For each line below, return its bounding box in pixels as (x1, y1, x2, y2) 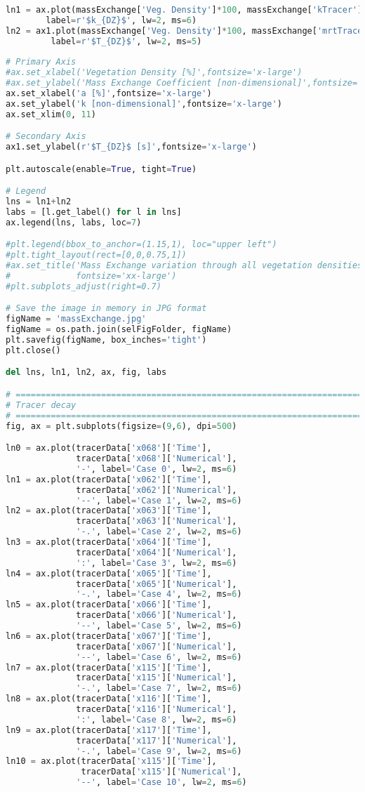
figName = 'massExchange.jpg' (6, 314, 147, 324)
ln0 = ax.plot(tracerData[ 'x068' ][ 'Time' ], (6, 443, 212, 454)
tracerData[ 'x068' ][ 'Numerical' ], (76, 454, 237, 463)
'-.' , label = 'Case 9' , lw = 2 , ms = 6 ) (76, 746, 242, 756)
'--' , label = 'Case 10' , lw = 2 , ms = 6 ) (76, 777, 247, 788)
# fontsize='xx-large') (6, 271, 177, 281)
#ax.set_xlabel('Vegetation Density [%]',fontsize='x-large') (6, 67, 303, 78)
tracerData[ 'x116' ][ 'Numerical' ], (76, 704, 237, 714)
